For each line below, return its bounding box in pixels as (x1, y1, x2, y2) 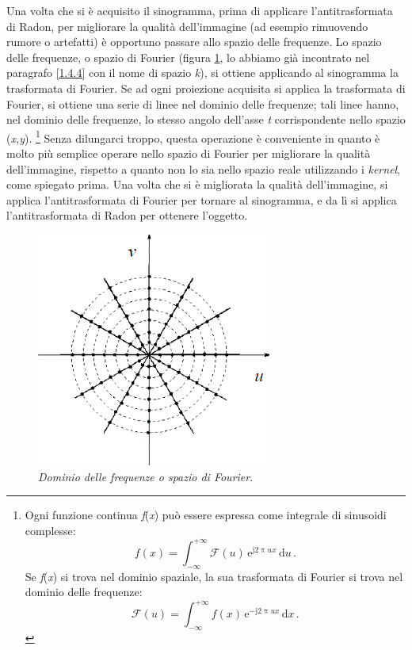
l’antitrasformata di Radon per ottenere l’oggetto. (6, 207, 248, 224)
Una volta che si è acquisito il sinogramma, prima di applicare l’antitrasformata (6, 2, 393, 18)
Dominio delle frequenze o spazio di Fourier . (38, 468, 254, 484)
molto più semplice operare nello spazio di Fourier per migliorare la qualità (6, 145, 371, 161)
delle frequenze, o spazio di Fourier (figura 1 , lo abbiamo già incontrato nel (6, 48, 370, 65)
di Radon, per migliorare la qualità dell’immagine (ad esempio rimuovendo (6, 17, 368, 34)
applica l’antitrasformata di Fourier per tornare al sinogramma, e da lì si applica (6, 191, 397, 208)
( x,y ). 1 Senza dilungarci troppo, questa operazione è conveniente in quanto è (6, 127, 380, 146)
